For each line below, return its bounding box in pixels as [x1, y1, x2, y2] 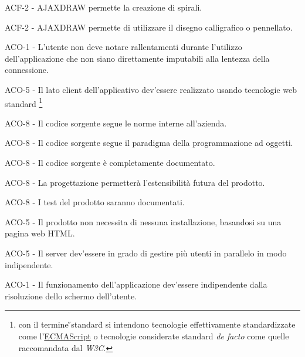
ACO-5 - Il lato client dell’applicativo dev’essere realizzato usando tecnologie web [5, 83, 297, 95]
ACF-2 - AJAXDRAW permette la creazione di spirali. [5, 1, 202, 13]
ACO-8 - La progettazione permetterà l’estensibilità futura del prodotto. [5, 176, 265, 188]
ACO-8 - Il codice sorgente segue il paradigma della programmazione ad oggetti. [5, 136, 293, 149]
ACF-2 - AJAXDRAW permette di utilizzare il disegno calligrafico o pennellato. [5, 21, 293, 33]
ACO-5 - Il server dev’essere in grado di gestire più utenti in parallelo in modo [5, 246, 287, 259]
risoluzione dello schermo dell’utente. [5, 289, 137, 302]
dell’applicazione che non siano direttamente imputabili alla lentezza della [5, 52, 270, 64]
